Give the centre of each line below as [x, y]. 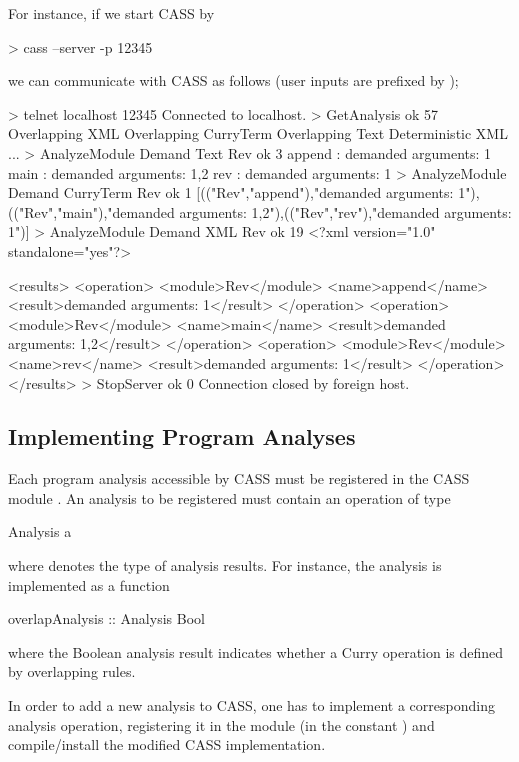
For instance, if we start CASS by [111, 13]
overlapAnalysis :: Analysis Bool [106, 618]
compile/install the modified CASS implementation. [167, 744]
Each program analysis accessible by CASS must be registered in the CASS [239, 478]
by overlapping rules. [72, 671]
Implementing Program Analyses [182, 436]
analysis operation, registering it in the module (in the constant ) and [221, 724]
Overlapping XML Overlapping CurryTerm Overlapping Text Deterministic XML [258, 133]
